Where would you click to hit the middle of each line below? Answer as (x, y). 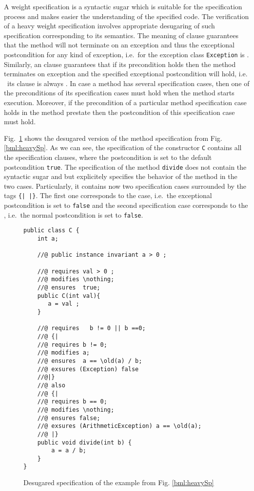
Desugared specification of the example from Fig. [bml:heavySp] (119, 482)
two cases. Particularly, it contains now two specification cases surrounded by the (125, 186)
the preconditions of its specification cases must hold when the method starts (119, 93)
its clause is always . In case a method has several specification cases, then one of (128, 83)
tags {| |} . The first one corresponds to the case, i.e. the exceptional (108, 195)
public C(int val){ (69, 296)
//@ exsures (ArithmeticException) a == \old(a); (119, 426)
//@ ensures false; (69, 418)
